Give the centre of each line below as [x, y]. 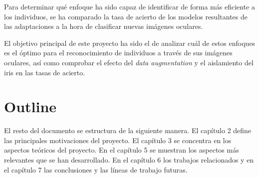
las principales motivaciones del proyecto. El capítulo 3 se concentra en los [118, 140]
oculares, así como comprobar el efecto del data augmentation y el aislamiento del [129, 62]
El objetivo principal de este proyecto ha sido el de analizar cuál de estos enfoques [130, 43]
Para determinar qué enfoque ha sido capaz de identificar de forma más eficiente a [129, 6]
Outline [30, 106]
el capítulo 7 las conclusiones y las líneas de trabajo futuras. [96, 169]
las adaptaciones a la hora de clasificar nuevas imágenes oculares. [104, 26]
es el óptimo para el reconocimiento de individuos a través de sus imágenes [118, 53]
